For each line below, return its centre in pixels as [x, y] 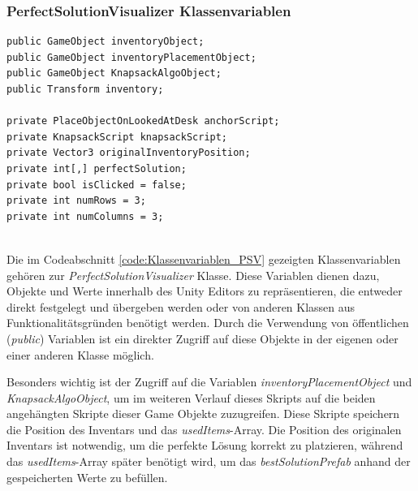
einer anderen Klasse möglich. [80, 354]
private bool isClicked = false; [97, 185]
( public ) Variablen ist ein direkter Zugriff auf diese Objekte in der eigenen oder [203, 338]
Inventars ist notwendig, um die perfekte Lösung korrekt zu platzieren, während [205, 445]
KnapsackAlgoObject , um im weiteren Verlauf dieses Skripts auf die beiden [191, 397]
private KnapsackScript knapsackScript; [117, 137]
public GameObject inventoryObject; [106, 42]
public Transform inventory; [85, 89]
